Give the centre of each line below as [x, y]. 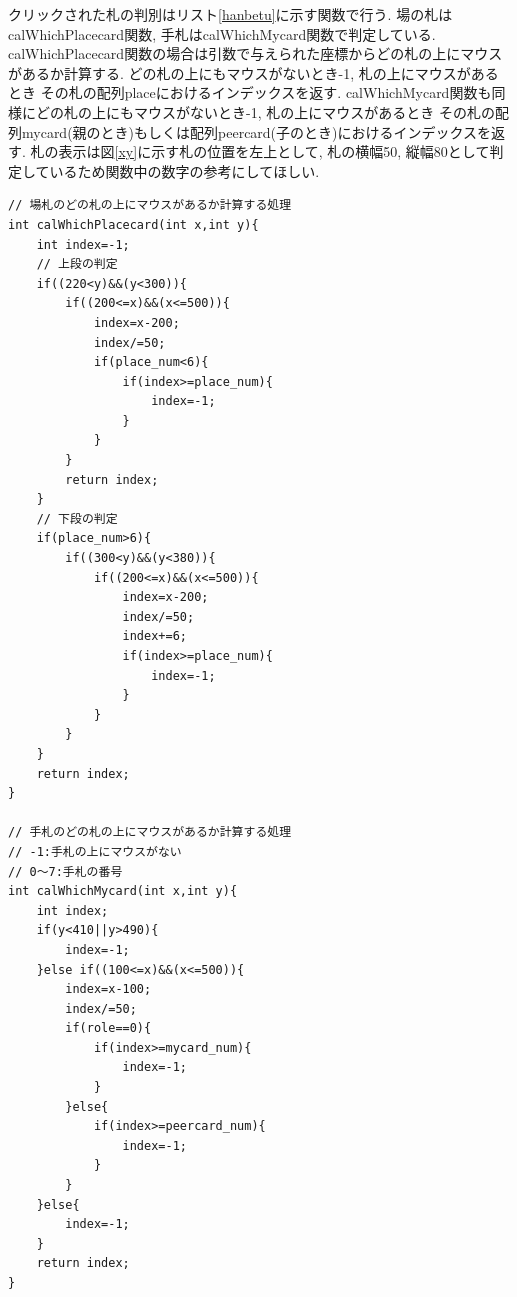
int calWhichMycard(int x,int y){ [123, 891]
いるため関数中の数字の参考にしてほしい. [184, 170]
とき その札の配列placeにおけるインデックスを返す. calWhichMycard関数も [250, 92]
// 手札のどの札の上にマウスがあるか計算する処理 [150, 832]
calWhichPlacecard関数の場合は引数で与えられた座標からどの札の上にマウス [255, 53]
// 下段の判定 [77, 518]
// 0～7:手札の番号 [65, 871]
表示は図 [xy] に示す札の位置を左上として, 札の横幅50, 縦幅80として [274, 151]
